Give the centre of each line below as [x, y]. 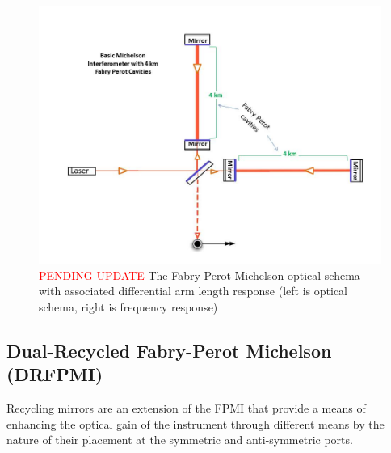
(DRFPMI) [55, 374]
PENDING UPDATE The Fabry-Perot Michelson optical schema [200, 275]
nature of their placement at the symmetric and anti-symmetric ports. [180, 440]
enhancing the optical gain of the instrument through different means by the [195, 423]
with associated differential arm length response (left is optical [193, 291]
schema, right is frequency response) [128, 306]
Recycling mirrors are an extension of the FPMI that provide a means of [186, 407]
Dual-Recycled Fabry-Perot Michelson [169, 350]
